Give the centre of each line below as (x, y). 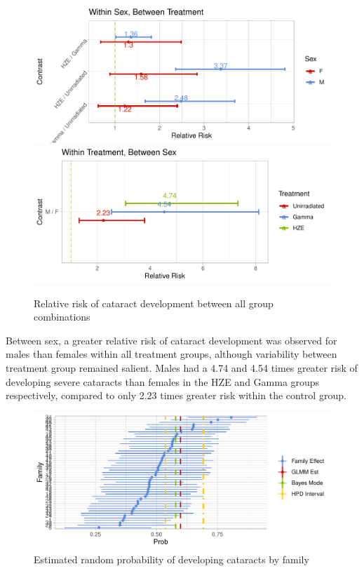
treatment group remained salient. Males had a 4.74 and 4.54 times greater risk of (182, 367)
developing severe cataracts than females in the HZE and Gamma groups (163, 381)
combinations (62, 317)
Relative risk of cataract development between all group (154, 303)
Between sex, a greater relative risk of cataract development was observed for (171, 340)
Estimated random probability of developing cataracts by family (171, 559)
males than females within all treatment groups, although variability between (171, 354)
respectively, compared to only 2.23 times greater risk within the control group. (176, 395)
